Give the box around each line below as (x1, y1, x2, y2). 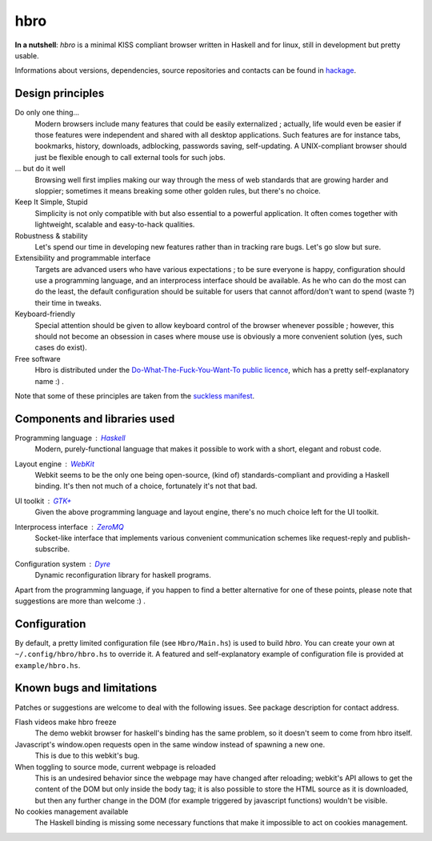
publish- (382, 533, 411, 543)
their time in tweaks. (34, 298, 102, 307)
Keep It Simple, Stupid (14, 197, 88, 207)
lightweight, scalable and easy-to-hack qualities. (34, 220, 195, 230)
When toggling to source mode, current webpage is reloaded (14, 762, 216, 771)
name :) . (34, 376, 64, 386)
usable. (14, 50, 39, 60)
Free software (14, 354, 61, 363)
